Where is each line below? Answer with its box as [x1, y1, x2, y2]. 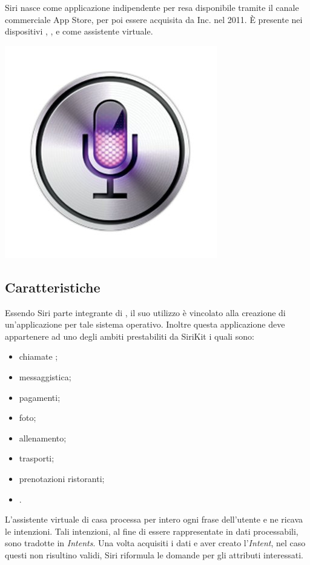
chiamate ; [19, 350, 58, 363]
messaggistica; [19, 370, 71, 383]
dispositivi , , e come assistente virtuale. [5, 25, 153, 38]
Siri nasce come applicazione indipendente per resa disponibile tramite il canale [5, 1, 299, 13]
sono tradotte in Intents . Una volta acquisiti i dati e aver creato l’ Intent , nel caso [5, 537, 306, 549]
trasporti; [19, 452, 54, 464]
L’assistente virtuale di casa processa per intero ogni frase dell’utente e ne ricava [5, 513, 303, 526]
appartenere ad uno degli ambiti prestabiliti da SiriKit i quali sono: [5, 329, 254, 342]
